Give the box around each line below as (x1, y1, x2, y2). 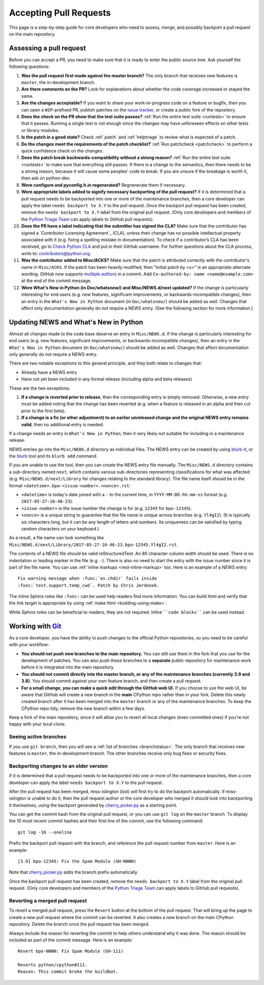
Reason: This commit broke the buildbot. (18, 969, 118, 975)
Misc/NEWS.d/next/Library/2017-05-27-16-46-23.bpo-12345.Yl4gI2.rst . (9, 542, 178, 547)
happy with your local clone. (9, 721, 66, 727)
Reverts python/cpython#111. (18, 962, 88, 968)
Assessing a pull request (9, 44, 86, 52)
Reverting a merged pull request (9, 897, 88, 904)
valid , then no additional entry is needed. (21, 421, 104, 427)
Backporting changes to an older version (9, 763, 108, 769)
